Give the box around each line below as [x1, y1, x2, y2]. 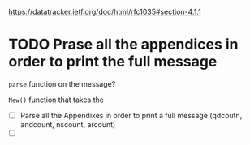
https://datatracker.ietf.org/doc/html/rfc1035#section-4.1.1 [8, 7, 201, 16]
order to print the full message [8, 53, 218, 71]
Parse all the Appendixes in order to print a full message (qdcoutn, [19, 110, 243, 120]
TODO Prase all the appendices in [8, 36, 239, 53]
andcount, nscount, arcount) [19, 120, 116, 129]
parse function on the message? [8, 79, 116, 88]
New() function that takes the [8, 95, 104, 104]
